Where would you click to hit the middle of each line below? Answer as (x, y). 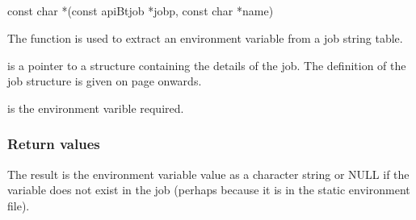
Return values (54, 144)
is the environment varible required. (96, 108)
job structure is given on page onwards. (105, 81)
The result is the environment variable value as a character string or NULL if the (208, 174)
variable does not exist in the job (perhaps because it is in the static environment (209, 190)
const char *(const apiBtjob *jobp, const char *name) (141, 11)
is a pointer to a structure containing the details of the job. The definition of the (207, 65)
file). (19, 205)
